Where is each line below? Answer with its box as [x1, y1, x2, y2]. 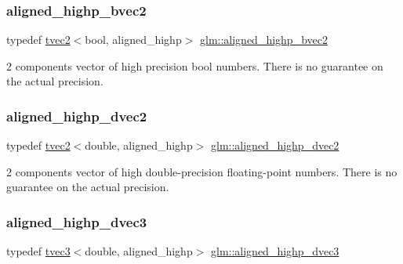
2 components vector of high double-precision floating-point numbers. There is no [6, 163, 398, 179]
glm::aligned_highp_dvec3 [211, 243, 339, 259]
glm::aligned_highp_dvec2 [211, 137, 339, 154]
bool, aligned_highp [85, 31, 182, 48]
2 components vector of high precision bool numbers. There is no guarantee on [6, 57, 383, 74]
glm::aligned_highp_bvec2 [200, 31, 328, 48]
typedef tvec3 [6, 243, 71, 259]
